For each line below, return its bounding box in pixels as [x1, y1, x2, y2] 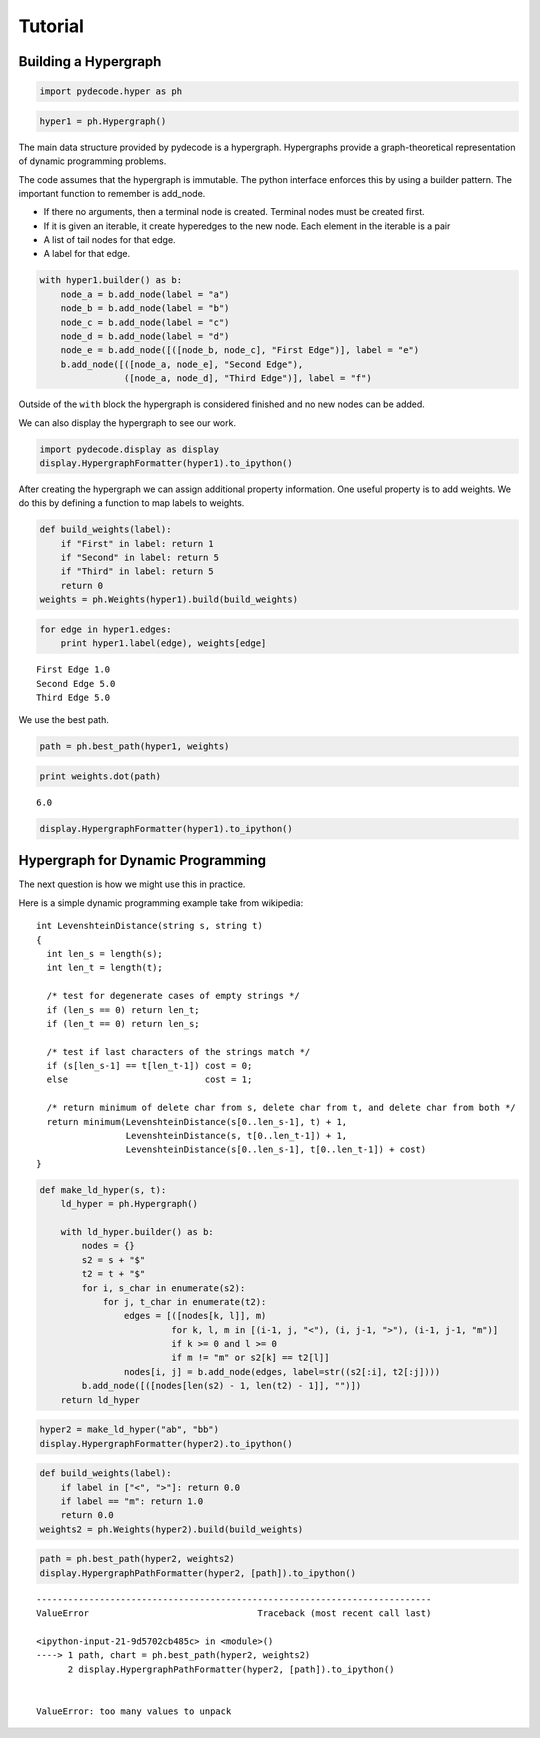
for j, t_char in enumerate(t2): [102, 1296, 267, 1307]
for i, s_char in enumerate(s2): [81, 1282, 246, 1294]
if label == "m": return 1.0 [60, 1495, 204, 1507]
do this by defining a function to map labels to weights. [18, 497, 245, 509]
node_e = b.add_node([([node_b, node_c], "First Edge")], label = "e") [60, 345, 420, 356]
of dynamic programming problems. [18, 155, 167, 167]
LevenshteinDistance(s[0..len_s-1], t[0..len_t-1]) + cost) [125, 1144, 427, 1155]
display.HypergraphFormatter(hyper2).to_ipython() [39, 1438, 294, 1449]
